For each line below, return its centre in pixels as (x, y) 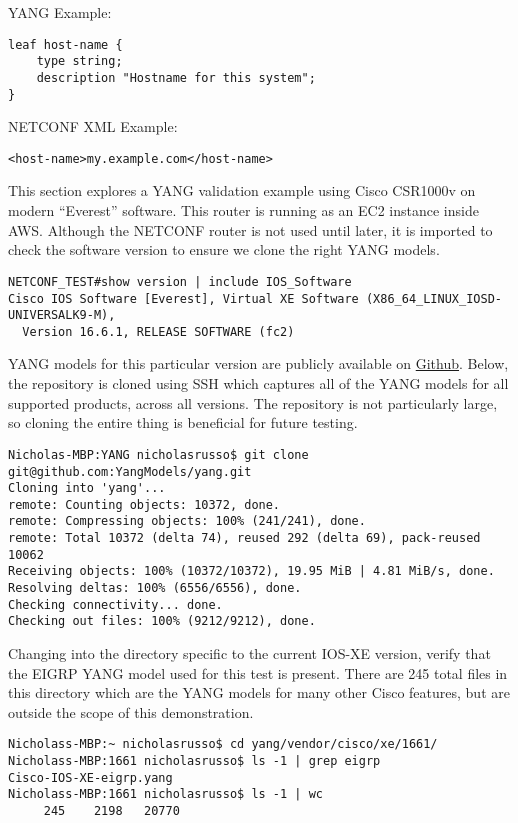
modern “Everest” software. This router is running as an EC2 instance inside (243, 210)
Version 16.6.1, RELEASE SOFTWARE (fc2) (158, 331)
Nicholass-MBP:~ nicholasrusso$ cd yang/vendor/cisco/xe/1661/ (223, 744)
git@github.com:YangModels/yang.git (130, 471)
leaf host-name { (65, 44)
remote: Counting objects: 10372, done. (144, 504)
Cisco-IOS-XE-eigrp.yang (90, 777)
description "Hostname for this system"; (176, 77)
